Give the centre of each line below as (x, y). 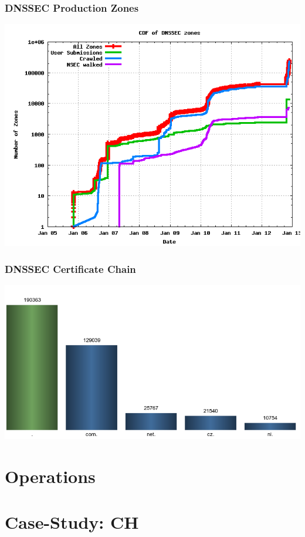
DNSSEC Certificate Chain (70, 268)
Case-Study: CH (72, 521)
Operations (50, 476)
